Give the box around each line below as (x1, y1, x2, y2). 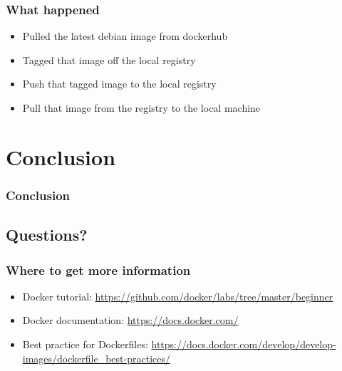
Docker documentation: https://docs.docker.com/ (22, 313, 239, 328)
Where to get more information (6, 261, 191, 278)
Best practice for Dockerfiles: (22, 337, 148, 351)
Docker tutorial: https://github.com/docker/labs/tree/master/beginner (22, 288, 333, 303)
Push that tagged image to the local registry (22, 76, 217, 91)
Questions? (6, 224, 88, 246)
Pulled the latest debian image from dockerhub (22, 28, 228, 43)
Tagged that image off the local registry (22, 52, 196, 67)
